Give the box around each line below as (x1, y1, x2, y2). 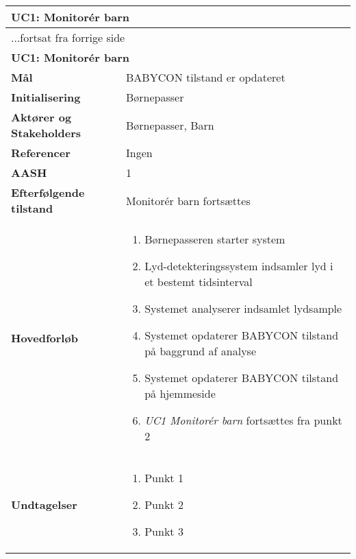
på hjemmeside (144, 385, 216, 401)
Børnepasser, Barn (126, 117, 214, 133)
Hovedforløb (11, 329, 78, 346)
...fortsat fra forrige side (11, 29, 125, 45)
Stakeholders (11, 125, 81, 141)
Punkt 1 (144, 470, 183, 486)
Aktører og (11, 109, 72, 125)
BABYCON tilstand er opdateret (126, 69, 285, 85)
